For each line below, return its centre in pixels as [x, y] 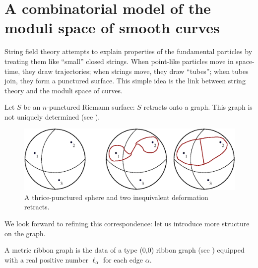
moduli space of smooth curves [112, 28]
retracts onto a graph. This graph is [198, 107]
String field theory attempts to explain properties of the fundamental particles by [129, 51]
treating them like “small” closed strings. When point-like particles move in [119, 61]
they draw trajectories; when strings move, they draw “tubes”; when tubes [135, 71]
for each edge [123, 259]
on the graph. [25, 233]
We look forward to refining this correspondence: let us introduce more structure [127, 224]
